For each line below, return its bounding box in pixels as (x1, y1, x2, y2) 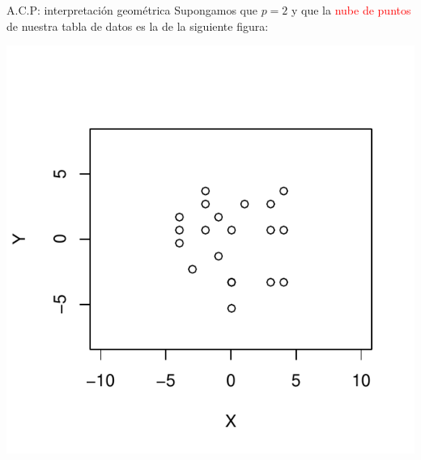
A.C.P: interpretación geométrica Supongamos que (6, 2, 257, 18)
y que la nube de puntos (291, 2, 411, 18)
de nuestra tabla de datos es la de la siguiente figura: (6, 17, 269, 34)
